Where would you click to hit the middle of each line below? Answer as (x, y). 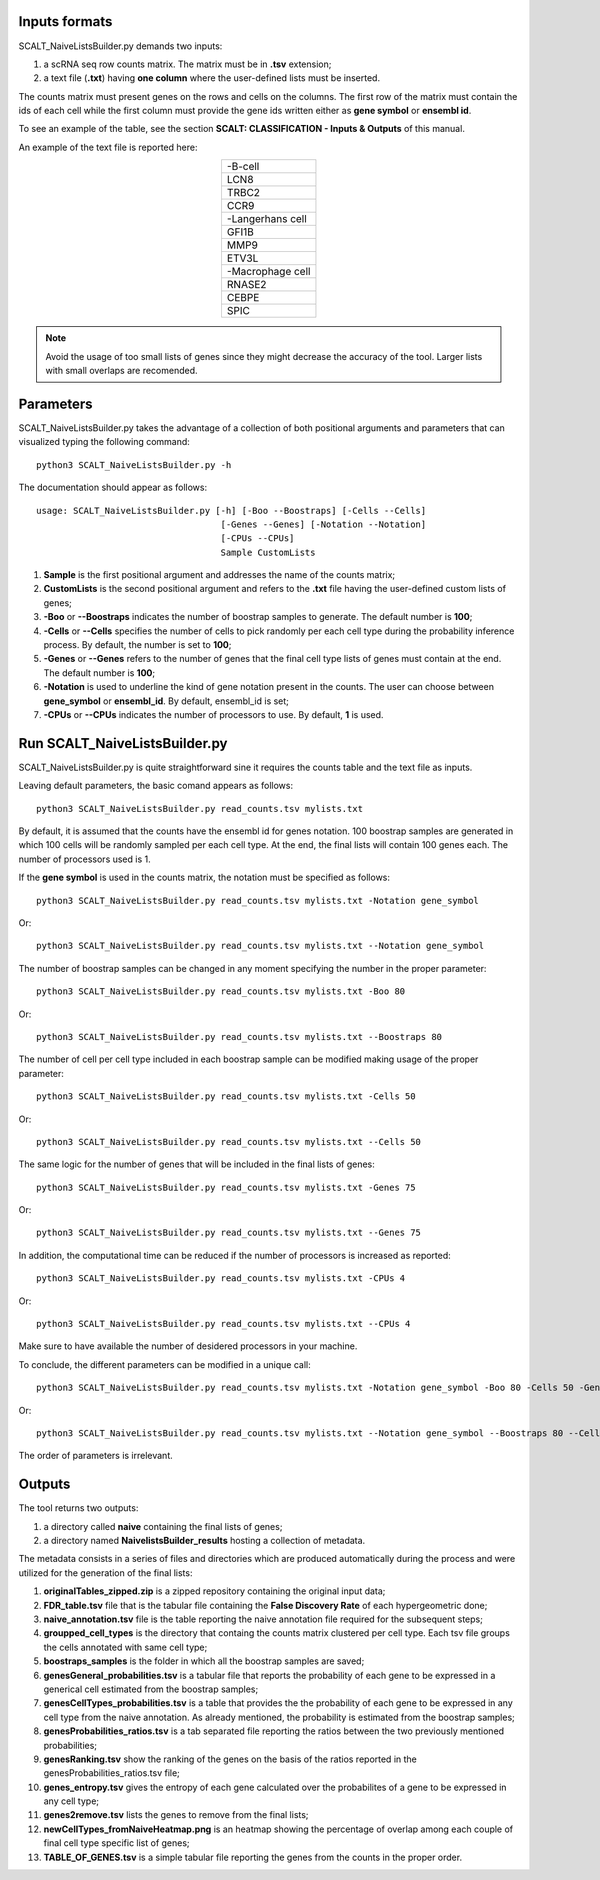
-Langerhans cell (266, 219)
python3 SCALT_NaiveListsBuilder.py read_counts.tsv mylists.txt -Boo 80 (221, 991)
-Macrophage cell (268, 272)
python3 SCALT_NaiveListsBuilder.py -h (134, 464)
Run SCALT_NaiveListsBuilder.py (123, 743)
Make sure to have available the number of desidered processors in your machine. (188, 1346)
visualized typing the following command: (104, 442)
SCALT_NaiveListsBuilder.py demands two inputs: (120, 46)
